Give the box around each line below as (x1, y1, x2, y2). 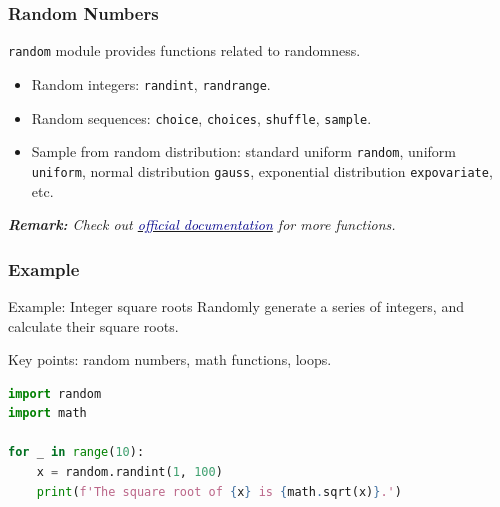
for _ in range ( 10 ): (8, 445, 145, 460)
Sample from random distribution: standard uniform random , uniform (31, 141, 456, 162)
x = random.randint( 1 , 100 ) (36, 465, 223, 480)
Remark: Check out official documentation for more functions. (8, 214, 396, 235)
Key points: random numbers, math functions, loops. (8, 349, 332, 370)
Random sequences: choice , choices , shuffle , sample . (31, 107, 372, 128)
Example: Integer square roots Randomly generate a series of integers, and (8, 295, 464, 316)
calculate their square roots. (8, 315, 179, 336)
